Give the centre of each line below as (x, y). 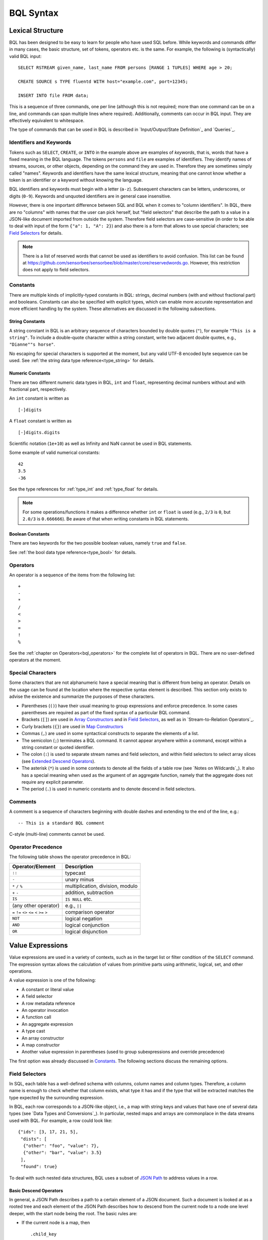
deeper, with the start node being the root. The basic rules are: (73, 1213)
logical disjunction (86, 931)
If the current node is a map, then (56, 1223)
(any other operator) (36, 905)
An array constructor (43, 1038)
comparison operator (90, 912)
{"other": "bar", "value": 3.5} (62, 1153)
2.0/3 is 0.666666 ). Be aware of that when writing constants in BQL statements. (106, 519)
